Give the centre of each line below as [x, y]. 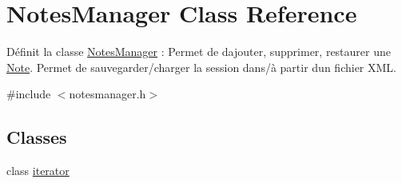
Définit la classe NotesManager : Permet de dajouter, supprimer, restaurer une [199, 52]
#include [29, 94]
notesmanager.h [107, 94]
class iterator [38, 171]
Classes [37, 137]
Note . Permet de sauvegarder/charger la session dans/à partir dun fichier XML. [201, 67]
